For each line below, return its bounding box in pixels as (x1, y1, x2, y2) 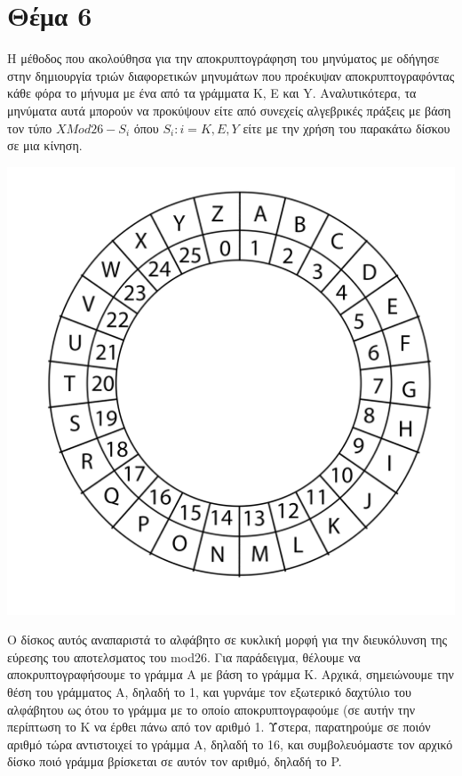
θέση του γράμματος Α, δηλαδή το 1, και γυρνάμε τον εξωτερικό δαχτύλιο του (7, 683, 411, 701)
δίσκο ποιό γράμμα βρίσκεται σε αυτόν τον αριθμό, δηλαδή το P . (7, 752, 342, 771)
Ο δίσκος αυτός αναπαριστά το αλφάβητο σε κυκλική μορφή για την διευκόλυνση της (7, 630, 448, 649)
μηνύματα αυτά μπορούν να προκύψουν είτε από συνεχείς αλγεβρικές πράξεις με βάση (7, 100, 451, 119)
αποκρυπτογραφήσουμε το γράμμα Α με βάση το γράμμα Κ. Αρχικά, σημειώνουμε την (7, 665, 454, 684)
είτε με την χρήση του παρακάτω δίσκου (243, 118, 450, 137)
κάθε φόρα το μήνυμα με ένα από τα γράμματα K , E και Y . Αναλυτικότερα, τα (7, 84, 417, 102)
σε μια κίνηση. (7, 136, 83, 155)
